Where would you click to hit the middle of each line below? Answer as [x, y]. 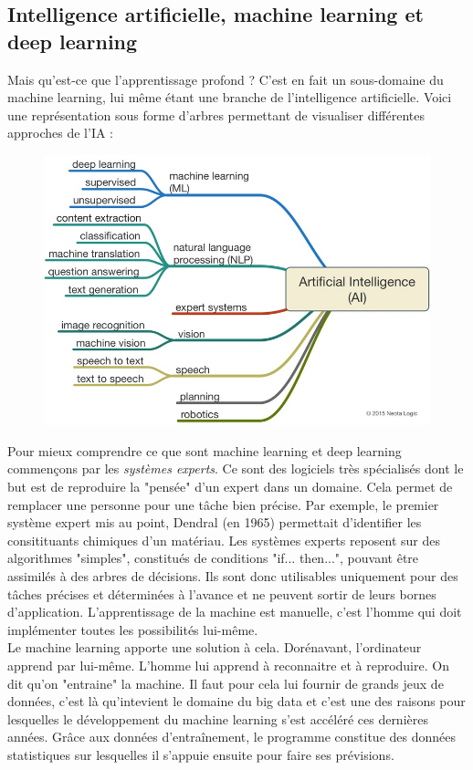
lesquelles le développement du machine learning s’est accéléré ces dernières [218, 718]
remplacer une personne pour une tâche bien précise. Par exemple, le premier [223, 504]
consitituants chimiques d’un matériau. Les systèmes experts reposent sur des [224, 540]
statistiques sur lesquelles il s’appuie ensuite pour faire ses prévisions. [201, 754]
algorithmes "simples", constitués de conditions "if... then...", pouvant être [213, 558]
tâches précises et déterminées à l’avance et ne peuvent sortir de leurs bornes [222, 593]
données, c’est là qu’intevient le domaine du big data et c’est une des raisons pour [236, 701]
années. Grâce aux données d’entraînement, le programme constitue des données [231, 737]
